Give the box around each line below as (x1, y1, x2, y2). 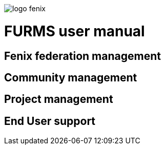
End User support (4, 114, 96, 127)
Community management (4, 71, 137, 84)
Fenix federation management (4, 49, 161, 62)
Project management (4, 93, 113, 106)
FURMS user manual (4, 22, 145, 40)
